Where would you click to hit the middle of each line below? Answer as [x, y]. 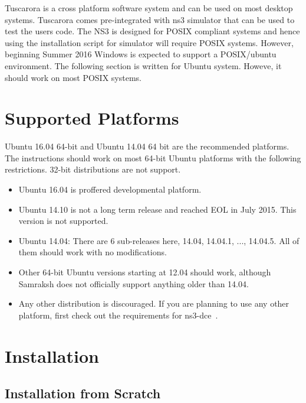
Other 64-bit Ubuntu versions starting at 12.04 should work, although [145, 272]
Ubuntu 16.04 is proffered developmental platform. [110, 189]
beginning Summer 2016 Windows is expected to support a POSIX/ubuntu [141, 54]
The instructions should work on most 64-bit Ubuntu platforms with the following [153, 157]
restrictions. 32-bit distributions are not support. [93, 169]
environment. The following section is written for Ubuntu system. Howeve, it [143, 65]
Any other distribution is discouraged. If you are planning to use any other [154, 303]
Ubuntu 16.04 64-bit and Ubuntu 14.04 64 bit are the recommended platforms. [147, 146]
